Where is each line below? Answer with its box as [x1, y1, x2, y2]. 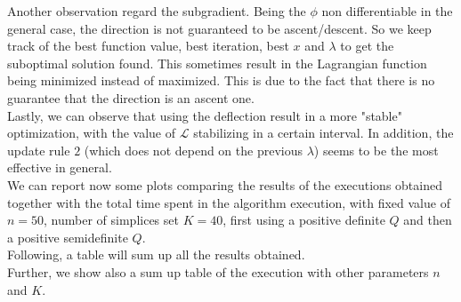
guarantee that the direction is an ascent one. [7, 88, 255, 107]
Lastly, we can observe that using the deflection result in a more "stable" [7, 106, 402, 124]
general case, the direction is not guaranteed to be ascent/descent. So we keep [7, 19, 432, 37]
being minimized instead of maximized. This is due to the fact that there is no [7, 71, 435, 90]
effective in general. [7, 158, 112, 177]
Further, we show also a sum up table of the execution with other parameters [7, 262, 429, 281]
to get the [340, 36, 394, 55]
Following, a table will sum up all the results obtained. [7, 245, 305, 264]
